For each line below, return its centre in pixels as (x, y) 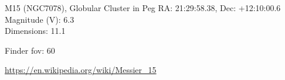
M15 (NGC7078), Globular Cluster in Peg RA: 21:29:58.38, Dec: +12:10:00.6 (143, 8)
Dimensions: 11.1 (35, 31)
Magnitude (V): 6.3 (40, 19)
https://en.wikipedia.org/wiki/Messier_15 (81, 70)
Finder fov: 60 (30, 50)
